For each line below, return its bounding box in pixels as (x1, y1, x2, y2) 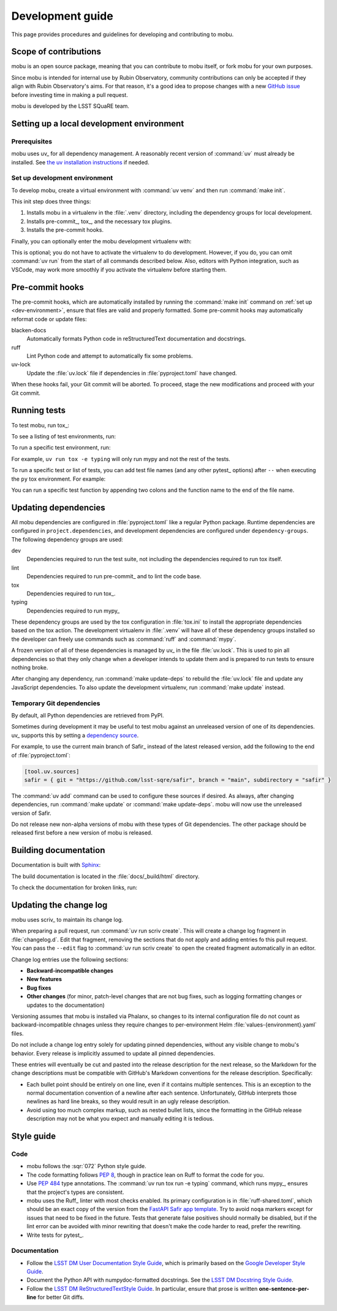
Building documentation (11, 845, 105, 855)
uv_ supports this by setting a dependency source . (11, 732, 139, 739)
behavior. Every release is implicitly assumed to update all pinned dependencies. (11, 1049, 216, 1057)
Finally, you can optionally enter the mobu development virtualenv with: (11, 237, 192, 245)
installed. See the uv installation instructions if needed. (11, 158, 150, 166)
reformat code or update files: (11, 315, 87, 323)
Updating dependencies (11, 502, 105, 513)
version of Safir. (11, 809, 51, 817)
